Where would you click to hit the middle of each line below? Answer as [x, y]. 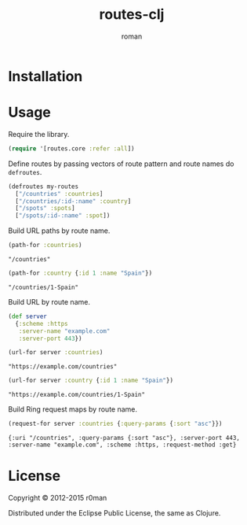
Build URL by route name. [49, 301]
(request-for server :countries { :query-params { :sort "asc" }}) [115, 424]
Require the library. [39, 134]
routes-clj [132, 15]
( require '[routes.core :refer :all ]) [71, 148]
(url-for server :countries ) [56, 353]
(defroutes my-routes [44, 187]
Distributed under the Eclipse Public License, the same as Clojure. [114, 512]
